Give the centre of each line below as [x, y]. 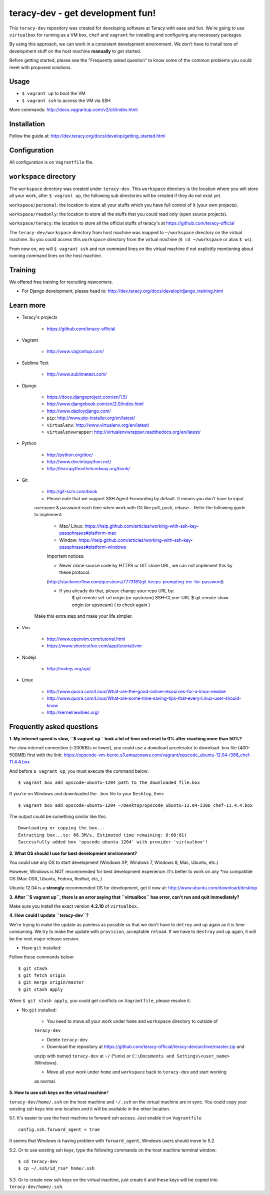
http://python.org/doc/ [70, 455]
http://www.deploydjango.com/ [79, 411]
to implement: [48, 515]
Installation [27, 124]
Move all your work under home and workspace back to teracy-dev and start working [137, 1072]
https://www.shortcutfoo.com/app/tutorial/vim [94, 646]
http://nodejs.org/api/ [69, 669]
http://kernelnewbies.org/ [73, 712]
